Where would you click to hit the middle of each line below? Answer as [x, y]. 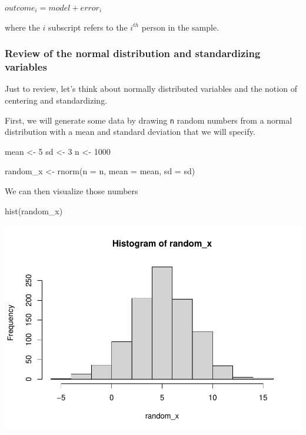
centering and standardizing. [56, 100]
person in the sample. [180, 27]
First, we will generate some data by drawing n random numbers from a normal [149, 120]
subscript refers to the [88, 27]
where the [22, 27]
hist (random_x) [34, 210]
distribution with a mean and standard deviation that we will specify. [130, 132]
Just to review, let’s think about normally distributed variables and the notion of [151, 89]
